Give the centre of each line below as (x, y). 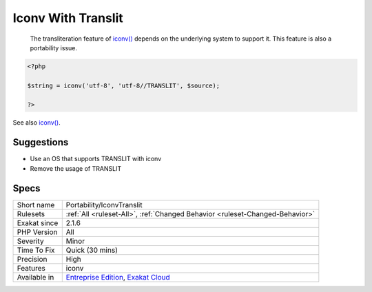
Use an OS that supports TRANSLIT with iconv (96, 159)
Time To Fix (36, 250)
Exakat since (38, 222)
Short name (36, 205)
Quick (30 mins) (92, 250)
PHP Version (37, 232)
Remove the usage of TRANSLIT (76, 168)
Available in (35, 277)
